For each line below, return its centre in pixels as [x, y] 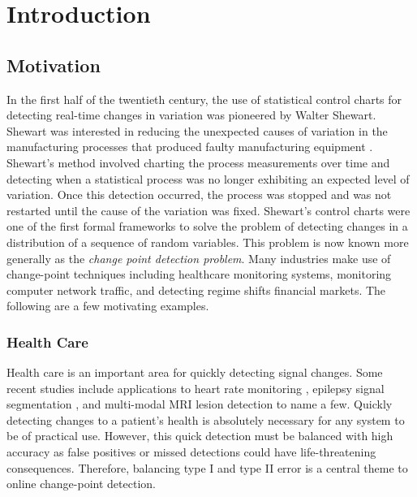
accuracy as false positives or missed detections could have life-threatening [191, 452]
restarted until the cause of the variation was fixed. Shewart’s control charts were [208, 210]
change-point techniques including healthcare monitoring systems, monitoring [199, 274]
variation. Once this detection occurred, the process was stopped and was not [199, 194]
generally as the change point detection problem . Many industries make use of [199, 258]
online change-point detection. [81, 484]
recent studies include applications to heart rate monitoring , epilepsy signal [196, 388]
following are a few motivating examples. [108, 306]
